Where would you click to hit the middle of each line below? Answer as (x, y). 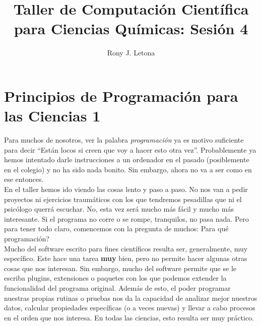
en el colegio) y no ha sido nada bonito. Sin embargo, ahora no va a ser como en (128, 169)
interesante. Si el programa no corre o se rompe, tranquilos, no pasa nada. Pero (126, 218)
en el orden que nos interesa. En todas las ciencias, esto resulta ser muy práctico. (129, 317)
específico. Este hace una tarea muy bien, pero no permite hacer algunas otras (126, 258)
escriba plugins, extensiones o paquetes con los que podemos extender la (115, 278)
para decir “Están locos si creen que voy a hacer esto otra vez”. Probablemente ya (130, 149)
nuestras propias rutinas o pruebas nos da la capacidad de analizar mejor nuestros (131, 298)
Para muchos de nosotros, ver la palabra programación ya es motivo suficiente (124, 140)
